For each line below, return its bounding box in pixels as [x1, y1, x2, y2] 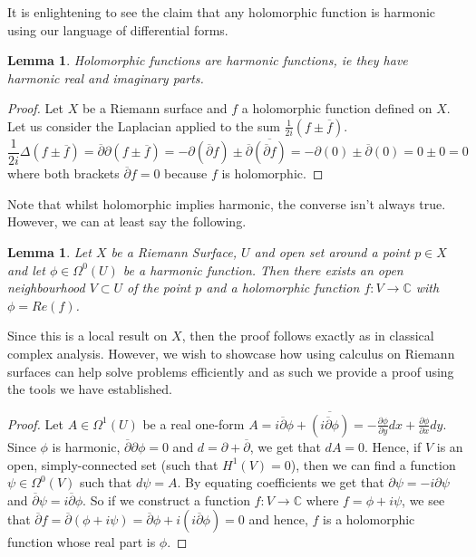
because [164, 164, 208, 183]
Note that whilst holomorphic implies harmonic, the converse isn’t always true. [7, 194, 446, 213]
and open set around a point [254, 242, 411, 261]
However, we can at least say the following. [7, 212, 247, 231]
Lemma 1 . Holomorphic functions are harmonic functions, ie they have [7, 51, 408, 70]
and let [7, 260, 45, 279]
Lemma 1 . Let [7, 242, 92, 261]
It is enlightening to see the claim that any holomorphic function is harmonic [7, 3, 436, 21]
